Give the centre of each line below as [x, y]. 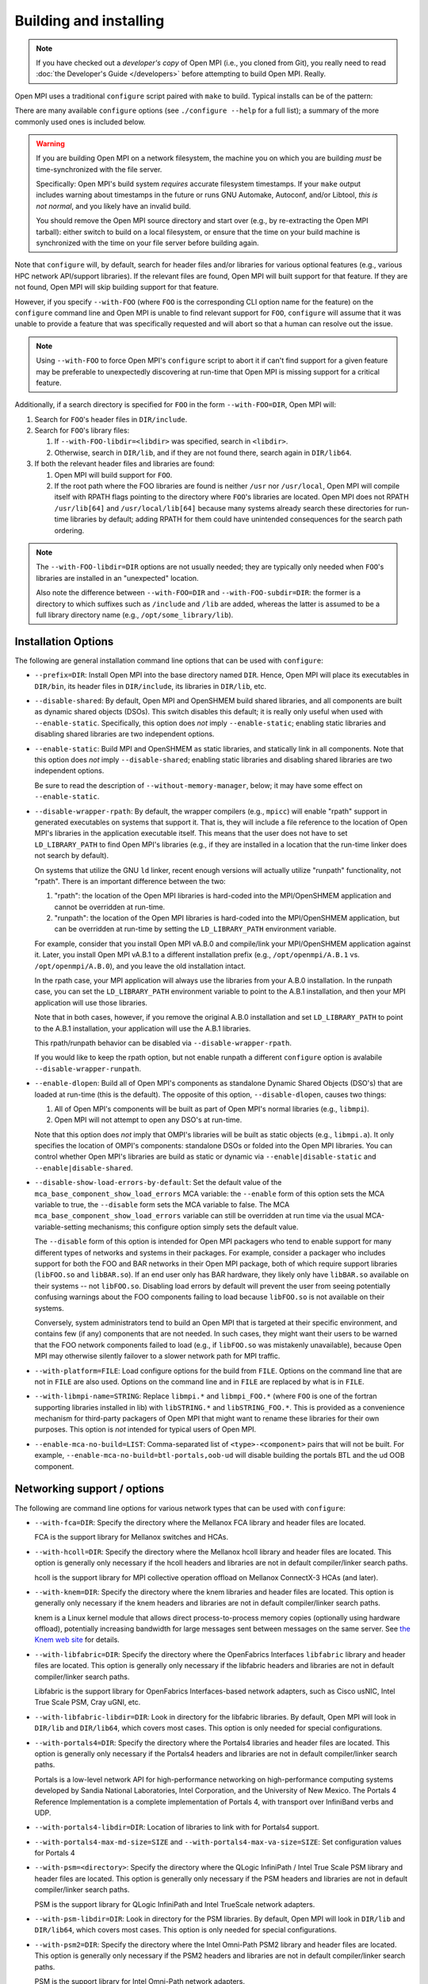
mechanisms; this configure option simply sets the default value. [193, 1227]
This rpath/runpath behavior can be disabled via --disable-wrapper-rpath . [163, 1043]
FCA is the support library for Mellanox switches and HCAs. [132, 1537]
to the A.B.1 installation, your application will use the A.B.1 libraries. [143, 1029]
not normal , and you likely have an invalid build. [114, 206]
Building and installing [90, 21]
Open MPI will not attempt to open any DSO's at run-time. [148, 1120]
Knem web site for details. [77, 1640]
